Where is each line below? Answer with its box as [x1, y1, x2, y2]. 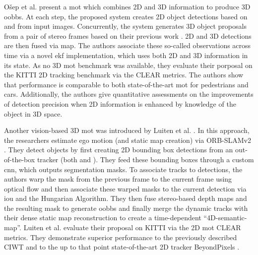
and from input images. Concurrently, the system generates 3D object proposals [4, 21, 247, 31]
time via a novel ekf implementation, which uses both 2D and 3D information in [4, 50, 248, 60]
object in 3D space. [4, 108, 63, 119]
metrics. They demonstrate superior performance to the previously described [4, 232, 237, 242]
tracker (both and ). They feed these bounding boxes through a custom [37, 154, 254, 164]
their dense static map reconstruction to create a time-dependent [4, 212, 201, 223]
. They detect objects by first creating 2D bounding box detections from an [4, 144, 233, 155]
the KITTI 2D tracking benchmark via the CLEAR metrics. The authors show [4, 69, 244, 80]
